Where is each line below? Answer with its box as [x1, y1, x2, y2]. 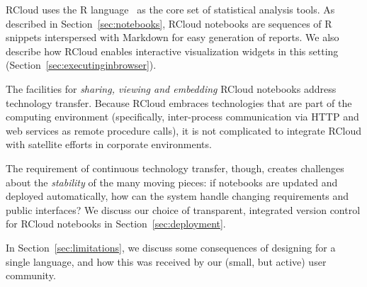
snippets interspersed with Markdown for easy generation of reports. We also [6, 30, 339, 45]
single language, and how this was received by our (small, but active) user [6, 254, 327, 269]
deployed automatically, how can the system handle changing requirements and [6, 188, 349, 203]
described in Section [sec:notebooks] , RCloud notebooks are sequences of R [6, 16, 332, 30]
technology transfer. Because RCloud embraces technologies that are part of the [6, 95, 352, 110]
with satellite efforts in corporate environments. [6, 137, 212, 152]
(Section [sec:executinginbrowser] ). [6, 57, 157, 72]
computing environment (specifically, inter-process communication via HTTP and [6, 109, 359, 124]
